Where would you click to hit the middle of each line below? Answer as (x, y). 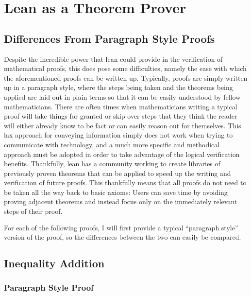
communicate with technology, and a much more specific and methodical (112, 144)
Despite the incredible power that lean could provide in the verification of (113, 59)
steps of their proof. (33, 211)
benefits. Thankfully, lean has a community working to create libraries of (112, 164)
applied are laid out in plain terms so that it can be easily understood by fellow (122, 96)
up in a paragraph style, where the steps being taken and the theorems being (118, 87)
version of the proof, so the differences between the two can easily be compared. (123, 237)
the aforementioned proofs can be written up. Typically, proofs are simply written (126, 78)
